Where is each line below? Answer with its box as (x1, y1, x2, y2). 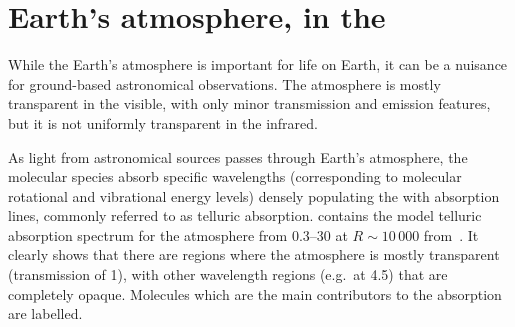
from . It (423, 224, 479, 245)
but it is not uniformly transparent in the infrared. (8, 112, 318, 133)
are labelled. (8, 303, 83, 324)
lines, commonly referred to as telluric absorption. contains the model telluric (8, 205, 482, 226)
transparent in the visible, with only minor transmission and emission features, (8, 93, 491, 114)
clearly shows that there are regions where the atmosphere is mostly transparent (8, 244, 500, 265)
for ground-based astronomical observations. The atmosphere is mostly (8, 73, 441, 94)
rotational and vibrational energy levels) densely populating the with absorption (8, 185, 500, 206)
